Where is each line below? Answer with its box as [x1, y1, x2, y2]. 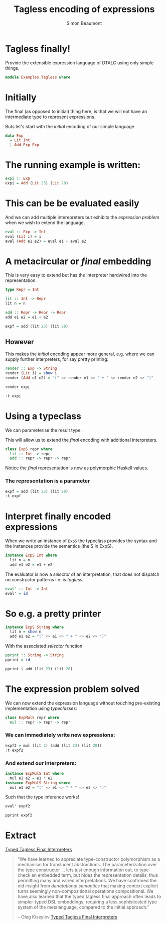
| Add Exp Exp [10, 142, 39, 148]
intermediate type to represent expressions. [5, 114, 96, 120]
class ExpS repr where [5, 446, 53, 452]
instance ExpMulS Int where [5, 771, 64, 776]
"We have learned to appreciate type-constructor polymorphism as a [17, 856, 160, 862]
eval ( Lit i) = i [5, 234, 42, 239]
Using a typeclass [5, 410, 82, 422]
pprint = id [5, 657, 30, 663]
